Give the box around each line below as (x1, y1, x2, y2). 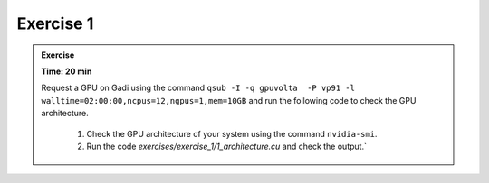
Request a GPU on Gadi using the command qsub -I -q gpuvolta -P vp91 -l (41, 82, 355, 94)
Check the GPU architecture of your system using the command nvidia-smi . (86, 128, 378, 139)
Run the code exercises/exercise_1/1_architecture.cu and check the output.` (86, 141, 367, 151)
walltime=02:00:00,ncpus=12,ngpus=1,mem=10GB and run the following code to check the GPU (41, 95, 417, 105)
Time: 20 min (41, 66, 92, 77)
